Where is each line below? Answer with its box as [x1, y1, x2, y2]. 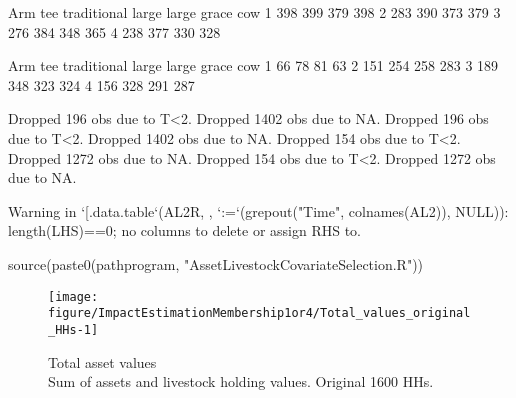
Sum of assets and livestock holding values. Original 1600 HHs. [48, 371, 434, 392]
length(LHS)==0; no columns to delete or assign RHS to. [8, 220, 361, 241]
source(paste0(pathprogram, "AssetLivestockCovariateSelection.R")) [8, 253, 424, 274]
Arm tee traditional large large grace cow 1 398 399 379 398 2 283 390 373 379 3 [8, 2, 501, 22]
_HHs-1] [48, 322, 99, 337]
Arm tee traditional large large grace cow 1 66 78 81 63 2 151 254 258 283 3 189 [8, 55, 499, 76]
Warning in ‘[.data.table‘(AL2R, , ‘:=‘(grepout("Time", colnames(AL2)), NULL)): [8, 200, 509, 221]
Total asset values [48, 351, 157, 372]
